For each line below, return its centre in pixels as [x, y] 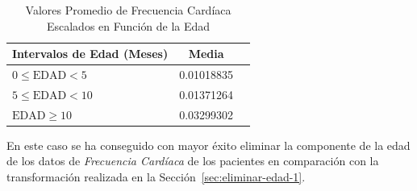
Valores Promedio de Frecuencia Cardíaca [128, 10]
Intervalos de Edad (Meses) [90, 54]
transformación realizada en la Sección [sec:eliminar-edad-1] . [156, 176]
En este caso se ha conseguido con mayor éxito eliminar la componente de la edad [208, 145]
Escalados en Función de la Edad [128, 25]
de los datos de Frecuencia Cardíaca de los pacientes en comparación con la [193, 161]
